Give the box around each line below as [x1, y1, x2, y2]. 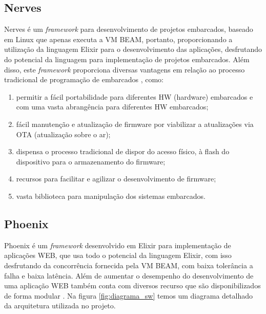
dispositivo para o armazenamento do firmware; [16, 156, 166, 167]
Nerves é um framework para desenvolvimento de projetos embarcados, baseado [4, 24, 253, 34]
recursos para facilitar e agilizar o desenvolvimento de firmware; [16, 173, 216, 184]
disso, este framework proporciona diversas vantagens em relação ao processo [4, 64, 245, 75]
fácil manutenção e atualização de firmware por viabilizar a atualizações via [16, 118, 254, 129]
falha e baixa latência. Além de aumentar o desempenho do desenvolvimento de [4, 270, 254, 281]
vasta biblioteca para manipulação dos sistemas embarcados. [16, 190, 206, 201]
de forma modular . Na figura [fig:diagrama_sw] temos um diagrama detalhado [4, 290, 253, 301]
